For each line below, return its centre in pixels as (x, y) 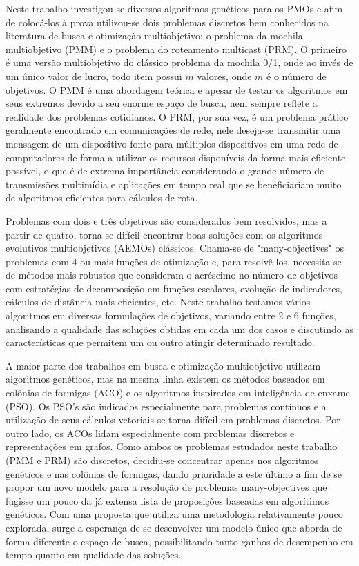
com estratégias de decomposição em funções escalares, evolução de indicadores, (174, 288)
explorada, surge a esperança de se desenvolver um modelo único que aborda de (174, 527)
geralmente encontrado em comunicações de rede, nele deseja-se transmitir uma (173, 130)
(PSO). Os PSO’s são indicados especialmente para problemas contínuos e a (166, 406)
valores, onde (224, 75)
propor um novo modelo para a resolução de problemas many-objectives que (166, 487)
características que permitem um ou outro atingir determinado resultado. (160, 342)
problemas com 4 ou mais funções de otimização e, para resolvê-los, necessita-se (174, 261)
